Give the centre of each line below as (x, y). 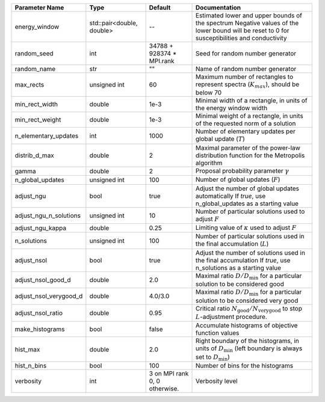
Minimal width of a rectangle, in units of (252, 100)
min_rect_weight (38, 120)
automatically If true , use (231, 196)
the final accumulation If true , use (243, 260)
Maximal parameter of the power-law (248, 147)
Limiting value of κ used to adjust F (246, 227)
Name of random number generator (246, 69)
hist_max (27, 349)
